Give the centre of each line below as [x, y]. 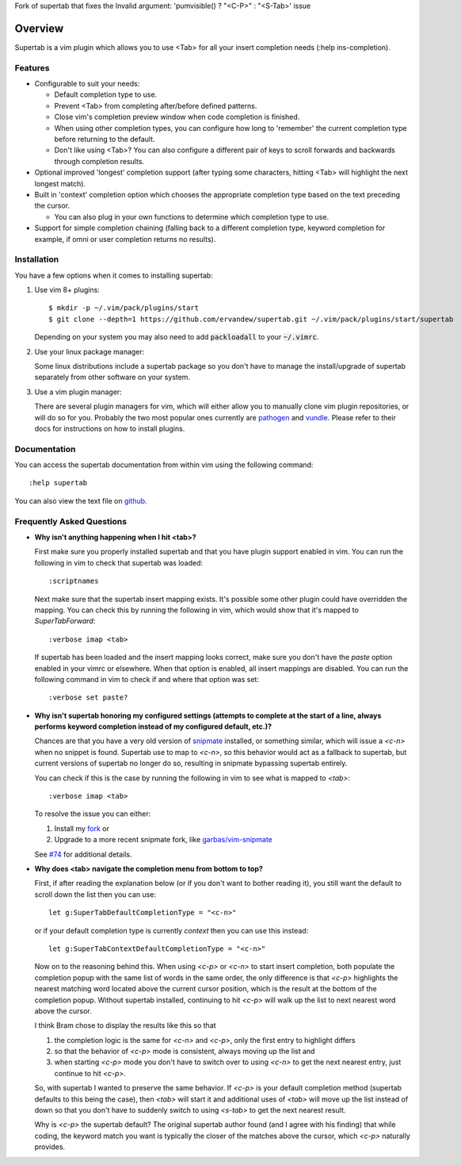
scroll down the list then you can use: [95, 894]
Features [32, 67]
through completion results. [99, 161]
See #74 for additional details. [83, 854]
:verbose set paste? [88, 697]
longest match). [60, 183]
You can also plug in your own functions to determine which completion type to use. [191, 217]
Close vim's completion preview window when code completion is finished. [177, 117]
